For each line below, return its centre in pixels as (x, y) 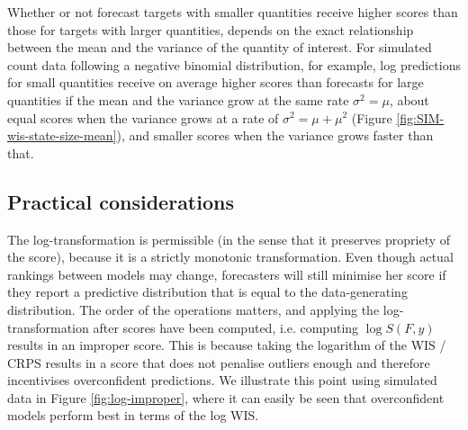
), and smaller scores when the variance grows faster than (275, 135)
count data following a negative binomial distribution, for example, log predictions (234, 64)
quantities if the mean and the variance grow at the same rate (178, 99)
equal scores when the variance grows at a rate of (143, 117)
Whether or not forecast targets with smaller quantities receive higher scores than (233, 12)
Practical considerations (121, 201)
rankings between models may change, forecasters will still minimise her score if (227, 274)
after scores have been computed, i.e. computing (226, 327)
